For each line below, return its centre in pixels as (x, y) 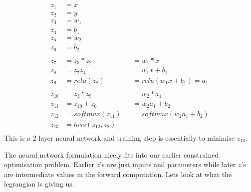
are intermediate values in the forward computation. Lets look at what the (118, 174)
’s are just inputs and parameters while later (168, 164)
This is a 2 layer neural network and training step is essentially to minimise (119, 138)
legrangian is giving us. (39, 184)
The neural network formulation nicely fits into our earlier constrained (112, 154)
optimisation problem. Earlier (49, 164)
